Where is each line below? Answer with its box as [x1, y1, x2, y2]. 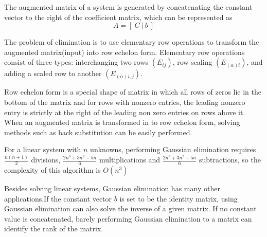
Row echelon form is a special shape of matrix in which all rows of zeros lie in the [4, 86, 262, 97]
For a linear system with [4, 144, 81, 155]
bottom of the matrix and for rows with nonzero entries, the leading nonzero [4, 96, 245, 107]
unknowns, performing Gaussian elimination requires [90, 144, 256, 155]
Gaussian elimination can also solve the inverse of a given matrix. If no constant [4, 203, 257, 214]
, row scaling [172, 57, 212, 67]
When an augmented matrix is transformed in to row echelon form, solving [4, 117, 240, 127]
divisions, [31, 154, 61, 165]
